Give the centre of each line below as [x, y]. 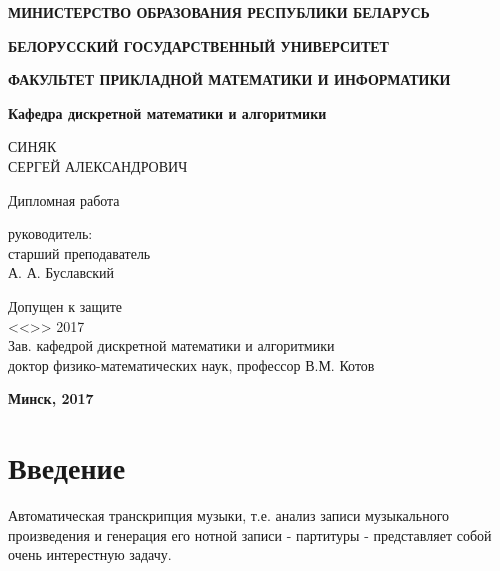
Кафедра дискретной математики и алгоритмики [167, 112]
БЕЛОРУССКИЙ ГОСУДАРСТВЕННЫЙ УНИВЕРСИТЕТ [198, 45]
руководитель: [50, 233]
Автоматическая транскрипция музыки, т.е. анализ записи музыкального [229, 515]
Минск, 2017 [51, 398]
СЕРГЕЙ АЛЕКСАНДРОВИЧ [98, 165]
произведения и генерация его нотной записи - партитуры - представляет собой [250, 534]
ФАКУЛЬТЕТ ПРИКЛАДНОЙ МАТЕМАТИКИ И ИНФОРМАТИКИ [229, 79]
